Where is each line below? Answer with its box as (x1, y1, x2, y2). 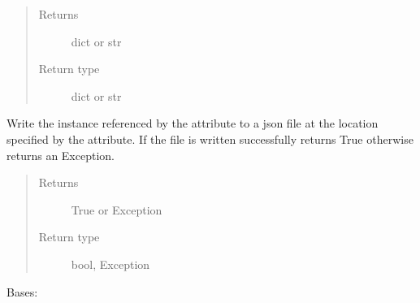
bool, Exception (71, 255, 150, 272)
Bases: (6, 283, 38, 300)
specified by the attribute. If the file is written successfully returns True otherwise (6, 130, 414, 147)
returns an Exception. (6, 146, 115, 163)
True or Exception (71, 201, 162, 218)
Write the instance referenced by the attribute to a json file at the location (6, 115, 379, 132)
